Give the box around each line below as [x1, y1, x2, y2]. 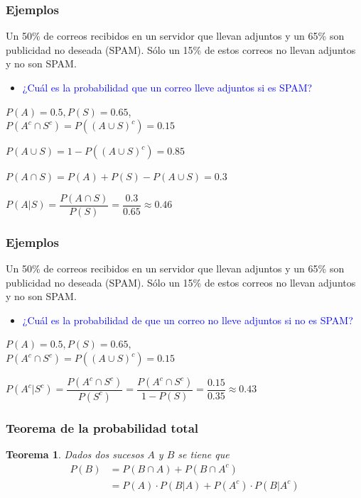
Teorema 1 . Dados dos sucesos [6, 447, 144, 462]
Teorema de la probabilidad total [6, 419, 199, 436]
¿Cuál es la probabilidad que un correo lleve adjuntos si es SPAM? [22, 80, 313, 94]
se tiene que [178, 447, 230, 462]
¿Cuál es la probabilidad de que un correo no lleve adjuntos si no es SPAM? [22, 312, 353, 327]
